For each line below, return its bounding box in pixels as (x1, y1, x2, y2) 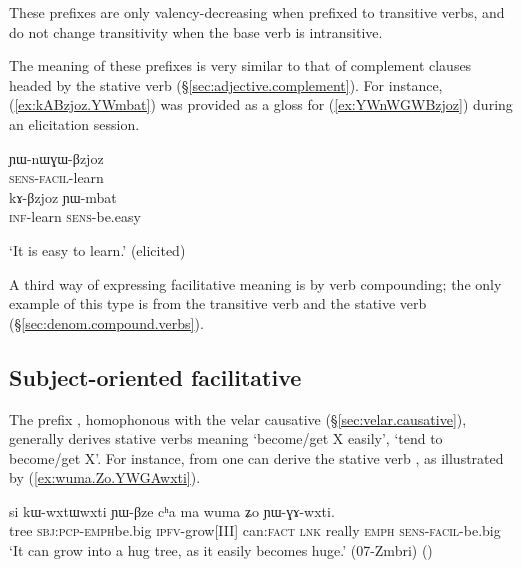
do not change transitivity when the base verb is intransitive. (9, 21, 383, 42)
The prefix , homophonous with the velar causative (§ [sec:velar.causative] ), (9, 408, 467, 429)
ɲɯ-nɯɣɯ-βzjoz (9, 147, 104, 168)
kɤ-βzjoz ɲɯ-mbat (9, 186, 117, 207)
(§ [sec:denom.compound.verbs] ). (9, 312, 204, 333)
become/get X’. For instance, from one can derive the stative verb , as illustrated (9, 447, 504, 468)
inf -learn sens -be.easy (9, 206, 141, 227)
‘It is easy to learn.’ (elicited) (9, 239, 186, 260)
